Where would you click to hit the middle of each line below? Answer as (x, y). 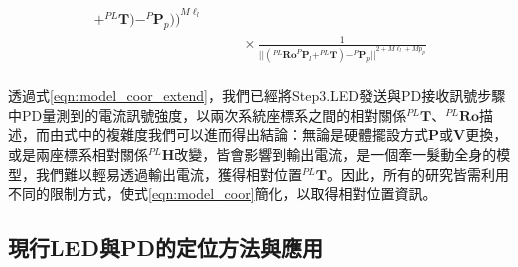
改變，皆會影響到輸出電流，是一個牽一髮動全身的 (335, 154)
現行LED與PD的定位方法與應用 (165, 247)
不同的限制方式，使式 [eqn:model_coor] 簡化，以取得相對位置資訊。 (222, 193)
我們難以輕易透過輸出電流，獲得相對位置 (168, 173)
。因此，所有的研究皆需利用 (417, 173)
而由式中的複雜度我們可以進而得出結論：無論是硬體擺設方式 (231, 134)
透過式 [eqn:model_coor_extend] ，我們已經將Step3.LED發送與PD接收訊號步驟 (257, 95)
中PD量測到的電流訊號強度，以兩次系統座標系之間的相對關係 (207, 114)
